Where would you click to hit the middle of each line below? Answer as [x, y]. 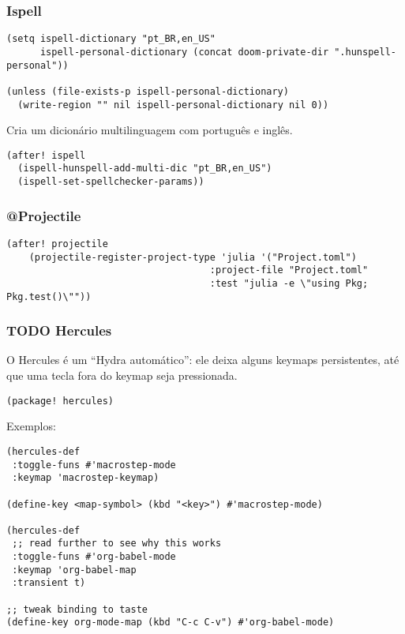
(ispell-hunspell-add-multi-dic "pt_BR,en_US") [145, 169]
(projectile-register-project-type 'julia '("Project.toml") [193, 257]
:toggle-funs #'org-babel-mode [94, 557]
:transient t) [49, 583]
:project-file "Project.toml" [289, 270]
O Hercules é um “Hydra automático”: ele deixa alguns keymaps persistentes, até [203, 360]
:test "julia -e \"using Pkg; [289, 283]
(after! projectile [57, 244]
